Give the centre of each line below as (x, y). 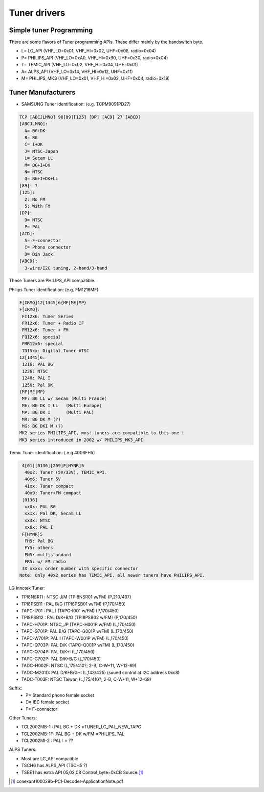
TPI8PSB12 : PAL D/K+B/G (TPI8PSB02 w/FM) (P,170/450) (79, 618)
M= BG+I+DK (38, 165)
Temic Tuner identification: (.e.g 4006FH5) (52, 452)
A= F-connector (43, 240)
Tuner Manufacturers (42, 92)
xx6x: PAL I (39, 527)
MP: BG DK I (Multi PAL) (58, 412)
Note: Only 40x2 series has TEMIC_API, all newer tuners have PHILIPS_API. (112, 575)
